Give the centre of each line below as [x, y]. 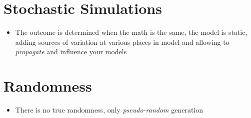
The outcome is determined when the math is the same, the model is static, [131, 32]
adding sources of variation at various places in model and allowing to [122, 42]
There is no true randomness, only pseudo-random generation [109, 110]
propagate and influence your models [71, 52]
